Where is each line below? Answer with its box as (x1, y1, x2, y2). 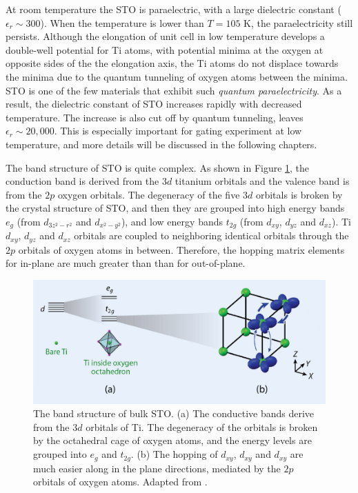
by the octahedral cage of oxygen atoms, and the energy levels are (33, 433, 312, 447)
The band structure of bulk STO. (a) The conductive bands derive (33, 406, 315, 421)
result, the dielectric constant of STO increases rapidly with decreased (6, 97, 302, 111)
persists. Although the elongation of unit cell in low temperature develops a (6, 29, 325, 43)
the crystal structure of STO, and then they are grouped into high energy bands (6, 201, 345, 215)
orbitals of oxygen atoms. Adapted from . (33, 474, 208, 489)
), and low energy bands (121, 214, 223, 228)
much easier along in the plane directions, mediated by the (33, 461, 281, 475)
